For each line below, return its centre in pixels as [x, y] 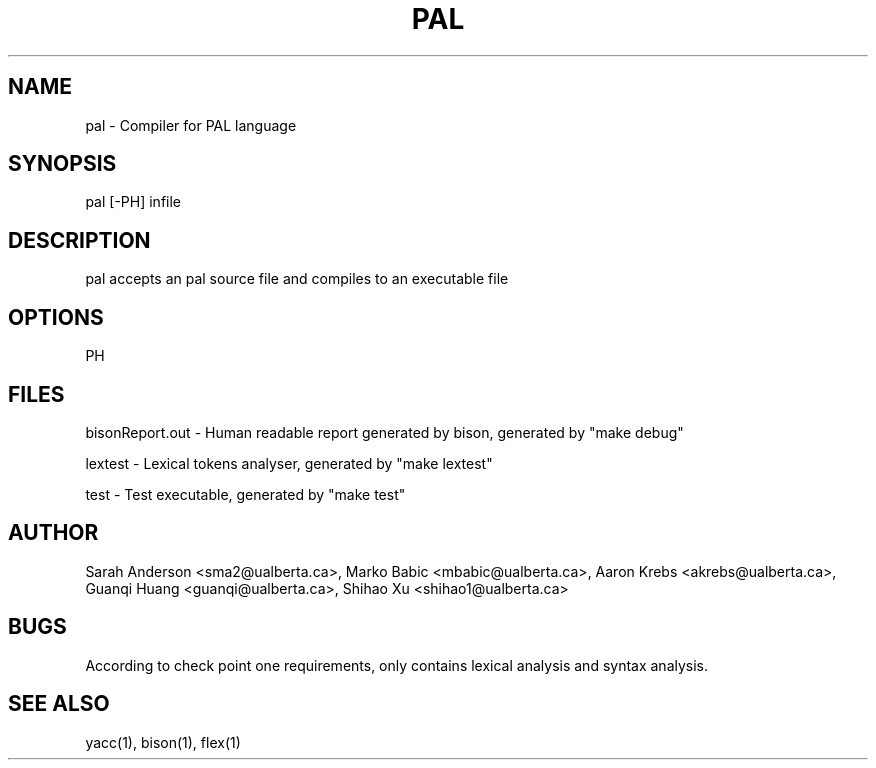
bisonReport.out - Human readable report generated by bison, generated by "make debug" [384, 432]
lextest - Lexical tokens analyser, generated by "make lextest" [289, 463]
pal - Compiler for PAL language [191, 125]
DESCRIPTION [79, 240]
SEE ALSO [59, 704]
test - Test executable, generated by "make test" [245, 494]
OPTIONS [56, 317]
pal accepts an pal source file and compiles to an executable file [297, 279]
